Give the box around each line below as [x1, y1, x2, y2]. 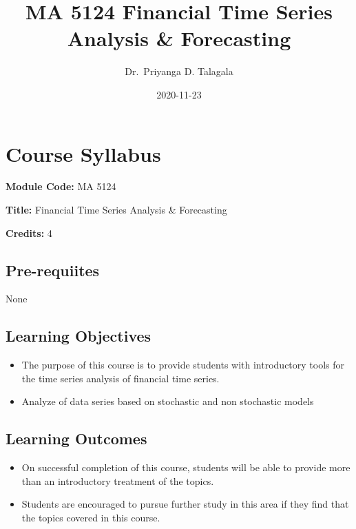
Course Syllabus [6, 139, 161, 167]
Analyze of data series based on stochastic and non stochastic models [21, 394, 314, 408]
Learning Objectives [6, 325, 151, 346]
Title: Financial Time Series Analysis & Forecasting [6, 203, 227, 217]
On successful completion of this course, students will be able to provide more [21, 460, 350, 475]
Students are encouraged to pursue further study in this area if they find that [21, 497, 349, 511]
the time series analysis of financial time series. [21, 371, 220, 385]
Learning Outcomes [6, 428, 147, 449]
